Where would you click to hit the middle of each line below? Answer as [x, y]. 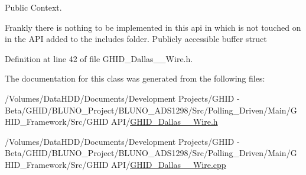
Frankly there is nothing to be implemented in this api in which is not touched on [153, 27]
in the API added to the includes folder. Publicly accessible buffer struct [136, 39]
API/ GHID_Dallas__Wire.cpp [169, 164]
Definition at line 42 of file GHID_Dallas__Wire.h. [99, 58]
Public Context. [33, 7]
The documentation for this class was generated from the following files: [135, 78]
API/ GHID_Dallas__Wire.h [165, 121]
